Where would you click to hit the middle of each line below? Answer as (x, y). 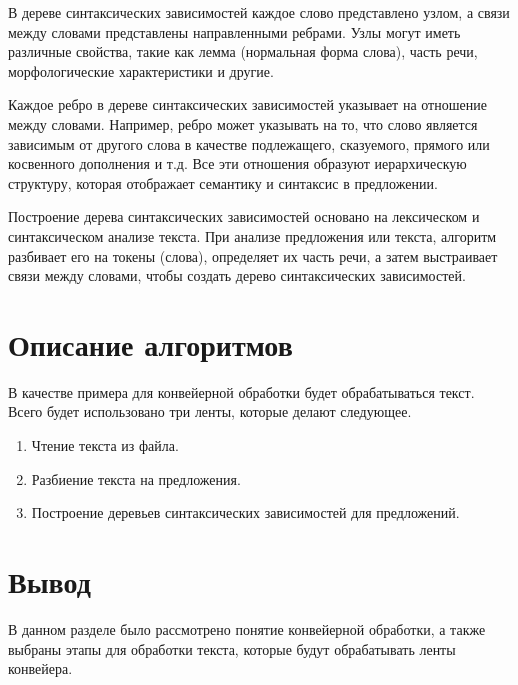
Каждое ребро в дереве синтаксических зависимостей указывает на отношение (247, 104)
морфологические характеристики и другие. (141, 70)
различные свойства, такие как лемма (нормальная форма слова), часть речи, (243, 51)
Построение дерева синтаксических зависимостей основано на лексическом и (244, 216)
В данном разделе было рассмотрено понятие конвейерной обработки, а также (247, 628)
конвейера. (40, 668)
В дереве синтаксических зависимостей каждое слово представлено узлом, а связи (259, 12)
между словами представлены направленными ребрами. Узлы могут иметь (234, 31)
